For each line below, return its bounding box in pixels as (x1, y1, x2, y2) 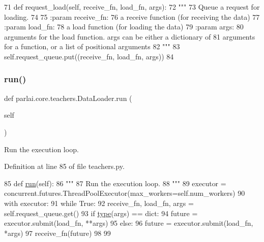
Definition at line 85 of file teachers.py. (4, 161, 125, 171)
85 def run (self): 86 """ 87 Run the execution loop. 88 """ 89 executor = (4, 178, 226, 188)
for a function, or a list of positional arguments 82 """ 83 (4, 41, 180, 52)
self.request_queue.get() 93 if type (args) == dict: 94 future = (4, 208, 198, 218)
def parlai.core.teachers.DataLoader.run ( (4, 92, 132, 103)
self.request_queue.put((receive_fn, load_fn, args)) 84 (4, 51, 174, 61)
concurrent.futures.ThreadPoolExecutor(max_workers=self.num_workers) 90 (4, 188, 245, 198)
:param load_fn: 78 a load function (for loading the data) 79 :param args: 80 (4, 21, 244, 32)
